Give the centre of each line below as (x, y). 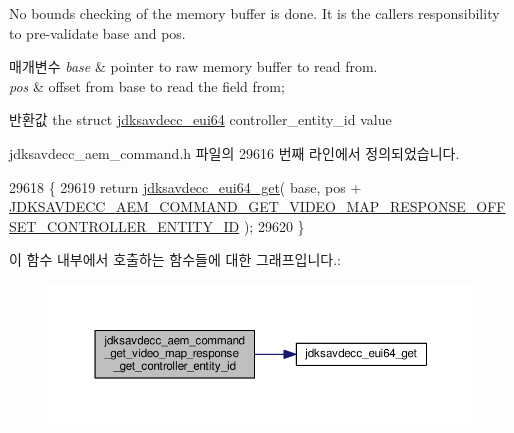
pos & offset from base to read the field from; (147, 85)
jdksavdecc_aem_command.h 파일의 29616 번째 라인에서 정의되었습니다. (234, 152)
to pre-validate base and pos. (97, 32)
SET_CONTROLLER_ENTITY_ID (124, 225)
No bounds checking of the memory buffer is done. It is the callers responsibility (254, 13)
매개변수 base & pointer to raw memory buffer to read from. (193, 66)
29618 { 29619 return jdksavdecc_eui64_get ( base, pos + (185, 186)
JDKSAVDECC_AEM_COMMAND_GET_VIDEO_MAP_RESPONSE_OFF (257, 206)
